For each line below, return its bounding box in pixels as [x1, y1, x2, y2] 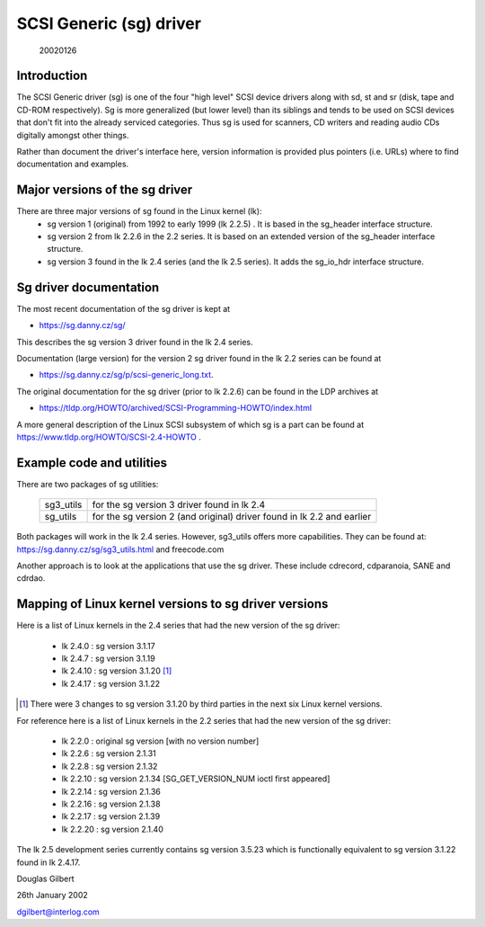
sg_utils [44, 511, 77, 523]
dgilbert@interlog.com [16, 906, 101, 917]
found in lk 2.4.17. [16, 857, 81, 868]
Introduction [16, 68, 88, 84]
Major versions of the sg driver [16, 183, 193, 198]
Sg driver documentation [16, 280, 160, 295]
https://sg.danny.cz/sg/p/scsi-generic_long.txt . [39, 370, 215, 380]
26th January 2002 [16, 890, 89, 901]
